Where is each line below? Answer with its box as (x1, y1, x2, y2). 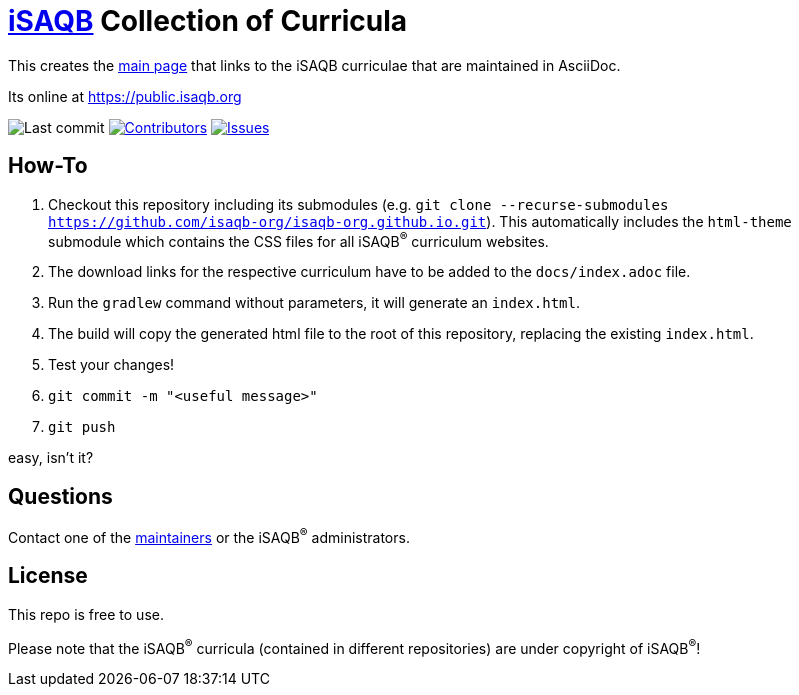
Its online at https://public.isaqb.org (8, 87, 242, 105)
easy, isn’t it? (8, 449, 94, 467)
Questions (8, 483, 113, 509)
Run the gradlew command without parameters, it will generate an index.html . (48, 294, 580, 312)
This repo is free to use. (8, 605, 164, 623)
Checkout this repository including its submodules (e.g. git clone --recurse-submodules (48, 195, 669, 213)
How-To (8, 153, 88, 179)
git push (48, 419, 116, 436)
